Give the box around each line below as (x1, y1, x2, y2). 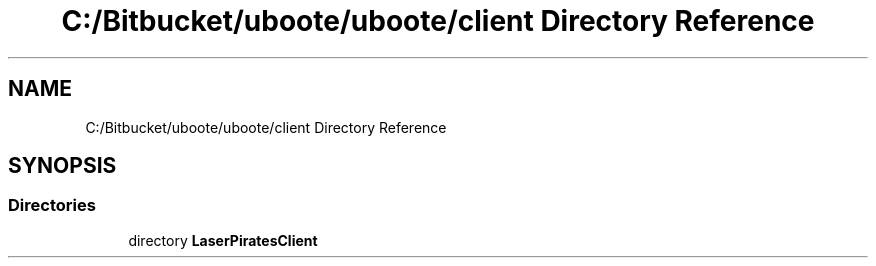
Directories (8, 195, 96, 216)
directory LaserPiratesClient (128, 231, 318, 249)
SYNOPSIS (8, 153, 117, 179)
